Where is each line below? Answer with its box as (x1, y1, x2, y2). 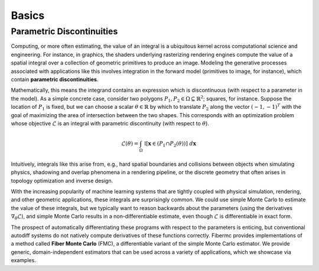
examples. (11, 257, 37, 264)
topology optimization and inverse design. (11, 177, 113, 184)
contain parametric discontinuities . (11, 76, 99, 83)
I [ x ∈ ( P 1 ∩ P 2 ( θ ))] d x (144, 140, 196, 148)
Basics (11, 9, 45, 22)
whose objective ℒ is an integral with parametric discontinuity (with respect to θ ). (11, 120, 210, 127)
